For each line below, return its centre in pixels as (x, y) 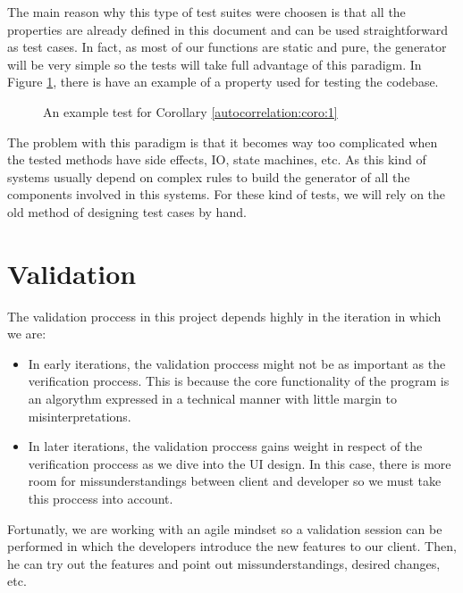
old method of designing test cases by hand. (127, 211)
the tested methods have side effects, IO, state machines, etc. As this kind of (217, 159)
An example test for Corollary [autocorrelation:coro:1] (190, 111)
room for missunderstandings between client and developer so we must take (235, 481)
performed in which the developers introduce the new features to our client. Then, (232, 546)
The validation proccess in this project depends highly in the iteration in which (224, 316)
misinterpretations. (80, 416)
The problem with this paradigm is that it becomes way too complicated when (223, 142)
